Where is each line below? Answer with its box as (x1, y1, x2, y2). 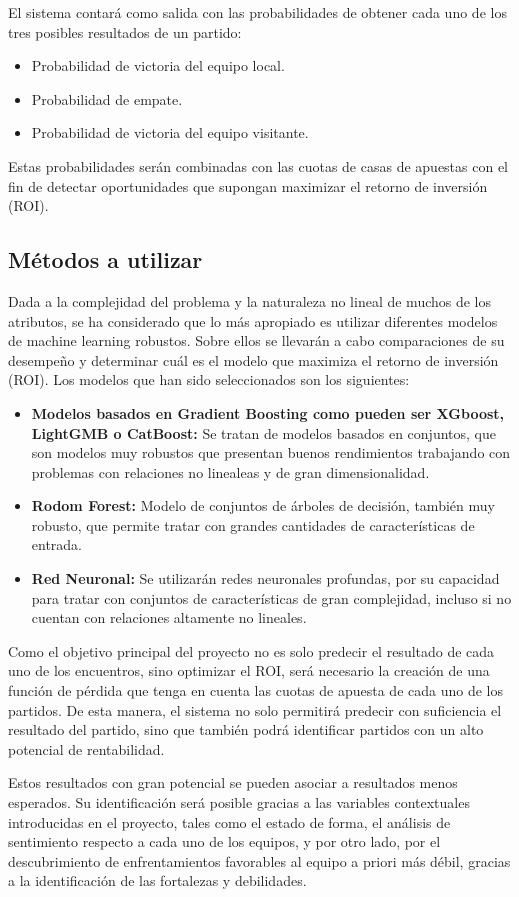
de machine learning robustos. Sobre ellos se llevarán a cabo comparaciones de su (8, 330, 505, 351)
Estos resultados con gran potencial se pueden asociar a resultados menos (8, 772, 458, 793)
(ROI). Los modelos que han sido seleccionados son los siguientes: (8, 369, 410, 390)
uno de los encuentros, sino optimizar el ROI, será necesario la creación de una (8, 660, 490, 681)
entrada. (31, 534, 83, 555)
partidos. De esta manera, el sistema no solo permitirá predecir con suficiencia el (8, 699, 502, 720)
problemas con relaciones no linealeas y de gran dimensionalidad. (31, 461, 430, 482)
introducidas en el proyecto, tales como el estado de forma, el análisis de (8, 811, 451, 832)
